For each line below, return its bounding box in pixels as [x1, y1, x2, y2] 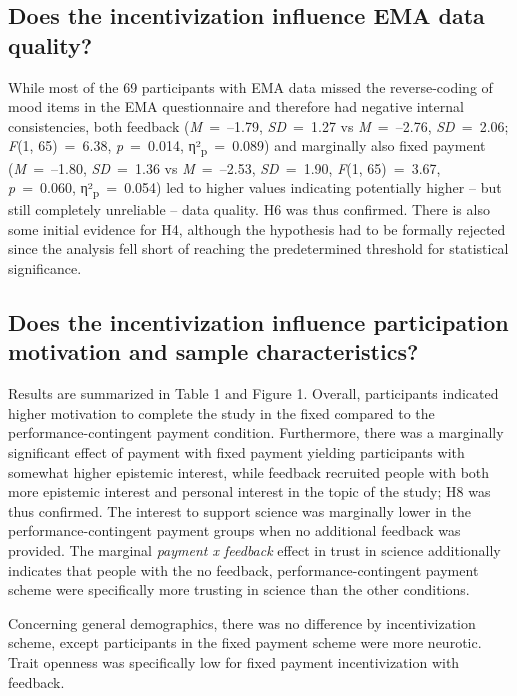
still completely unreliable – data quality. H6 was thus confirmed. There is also [8, 199, 490, 220]
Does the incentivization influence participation [8, 306, 509, 337]
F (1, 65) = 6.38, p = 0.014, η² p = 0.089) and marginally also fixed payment [8, 135, 486, 159]
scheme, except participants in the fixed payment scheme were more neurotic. [8, 632, 482, 653]
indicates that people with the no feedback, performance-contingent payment [8, 559, 479, 580]
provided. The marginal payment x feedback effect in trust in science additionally [8, 539, 501, 560]
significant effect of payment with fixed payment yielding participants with [8, 441, 465, 462]
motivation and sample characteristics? [8, 336, 419, 367]
